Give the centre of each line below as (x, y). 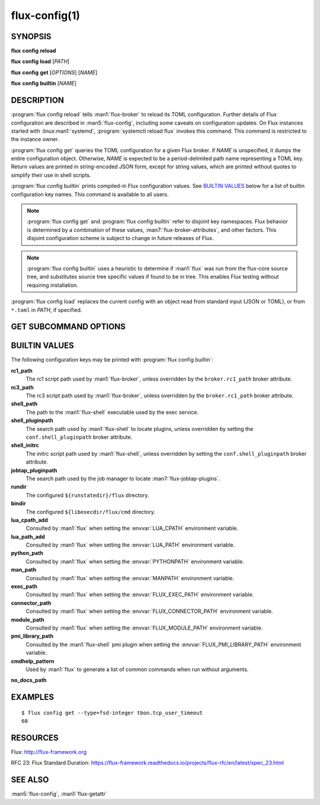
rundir (19, 487)
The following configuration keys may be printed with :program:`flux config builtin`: (112, 360)
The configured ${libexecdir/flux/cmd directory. (90, 512)
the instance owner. (35, 139)
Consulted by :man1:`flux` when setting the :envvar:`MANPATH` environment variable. (130, 578)
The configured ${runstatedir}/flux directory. (87, 495)
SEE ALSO (30, 780)
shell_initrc (25, 445)
